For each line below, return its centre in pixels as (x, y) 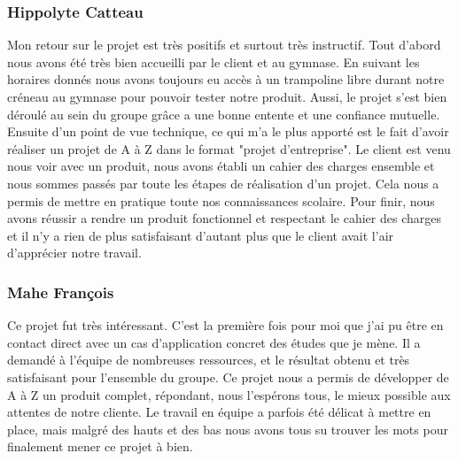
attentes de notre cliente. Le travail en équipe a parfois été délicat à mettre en (219, 412)
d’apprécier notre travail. (74, 253)
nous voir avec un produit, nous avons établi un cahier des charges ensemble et (221, 166)
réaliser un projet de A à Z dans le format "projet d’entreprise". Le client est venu (229, 148)
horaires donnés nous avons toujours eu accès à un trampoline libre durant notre (226, 79)
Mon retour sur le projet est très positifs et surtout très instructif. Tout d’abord (224, 45)
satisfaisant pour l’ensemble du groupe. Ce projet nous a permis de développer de (228, 376)
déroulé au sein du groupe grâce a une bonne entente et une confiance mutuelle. (224, 114)
